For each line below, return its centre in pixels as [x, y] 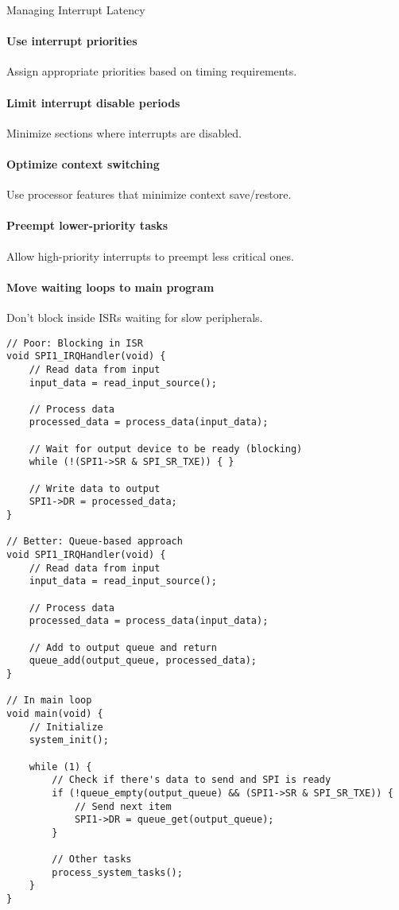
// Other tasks [92, 860]
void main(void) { [55, 713]
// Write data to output [95, 488]
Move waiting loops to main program [110, 287]
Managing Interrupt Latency [76, 10]
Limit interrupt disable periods [93, 102]
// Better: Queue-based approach [95, 542]
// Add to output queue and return [123, 647]
